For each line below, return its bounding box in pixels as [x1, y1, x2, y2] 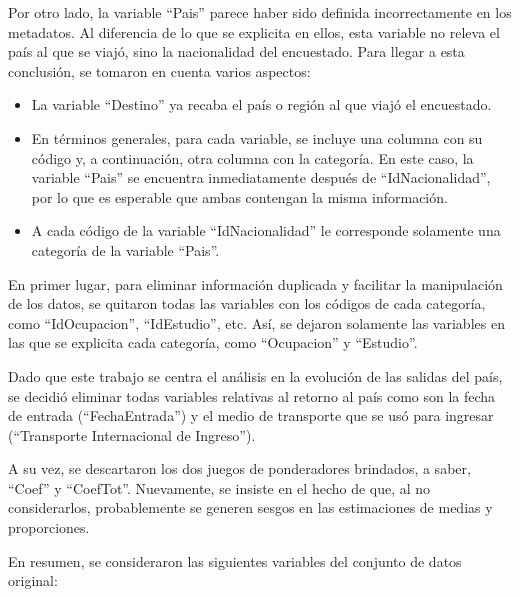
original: [8, 570, 58, 591]
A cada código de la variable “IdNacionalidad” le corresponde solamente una [31, 220, 501, 241]
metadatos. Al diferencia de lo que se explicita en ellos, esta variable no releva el [8, 21, 500, 42]
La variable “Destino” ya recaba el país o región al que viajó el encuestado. [31, 94, 492, 115]
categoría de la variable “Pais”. [31, 239, 220, 260]
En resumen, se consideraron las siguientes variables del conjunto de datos [8, 550, 462, 571]
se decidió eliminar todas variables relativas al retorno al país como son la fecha [8, 385, 496, 406]
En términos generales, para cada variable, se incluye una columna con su [31, 127, 483, 148]
